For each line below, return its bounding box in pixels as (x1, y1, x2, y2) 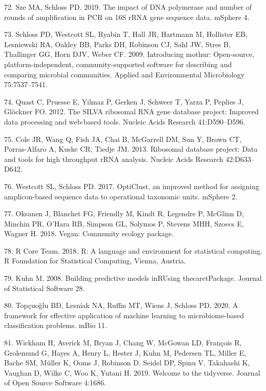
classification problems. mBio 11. (4, 320, 107, 331)
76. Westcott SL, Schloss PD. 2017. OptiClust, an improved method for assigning (4, 180, 259, 191)
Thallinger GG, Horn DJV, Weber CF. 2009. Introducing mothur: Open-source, (4, 49, 255, 59)
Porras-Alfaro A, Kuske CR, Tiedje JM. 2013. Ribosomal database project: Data (4, 143, 258, 154)
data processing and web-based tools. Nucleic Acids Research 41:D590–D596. (4, 116, 245, 127)
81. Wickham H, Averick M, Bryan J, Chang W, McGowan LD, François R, (4, 337, 242, 348)
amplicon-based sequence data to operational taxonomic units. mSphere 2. (4, 191, 237, 201)
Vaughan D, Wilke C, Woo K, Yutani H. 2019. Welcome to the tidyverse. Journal (4, 367, 260, 378)
